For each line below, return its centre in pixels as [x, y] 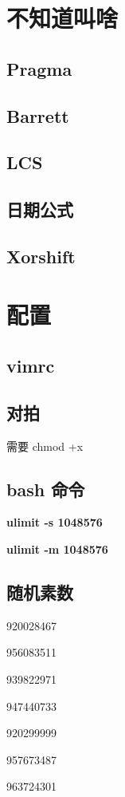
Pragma [39, 68]
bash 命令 [46, 489]
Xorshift [41, 256]
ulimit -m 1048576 [57, 549]
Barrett [38, 115]
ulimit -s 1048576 [55, 522]
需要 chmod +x [45, 446]
